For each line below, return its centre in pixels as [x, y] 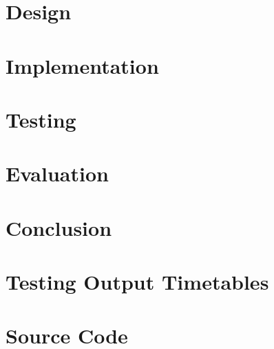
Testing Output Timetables [137, 282]
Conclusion [59, 227]
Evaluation [57, 173]
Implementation [82, 65]
